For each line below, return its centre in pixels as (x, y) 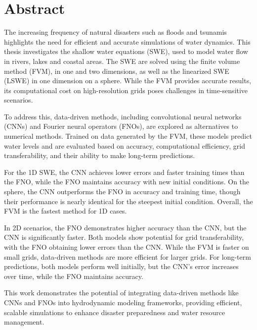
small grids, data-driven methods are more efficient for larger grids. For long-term (128, 256)
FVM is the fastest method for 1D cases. (65, 211)
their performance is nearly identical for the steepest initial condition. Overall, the (128, 201)
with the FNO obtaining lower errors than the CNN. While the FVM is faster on (127, 247)
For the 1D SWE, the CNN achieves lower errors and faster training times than (124, 172)
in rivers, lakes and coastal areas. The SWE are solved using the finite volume (122, 61)
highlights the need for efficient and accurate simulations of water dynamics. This (127, 41)
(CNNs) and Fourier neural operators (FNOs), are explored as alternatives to (121, 126)
